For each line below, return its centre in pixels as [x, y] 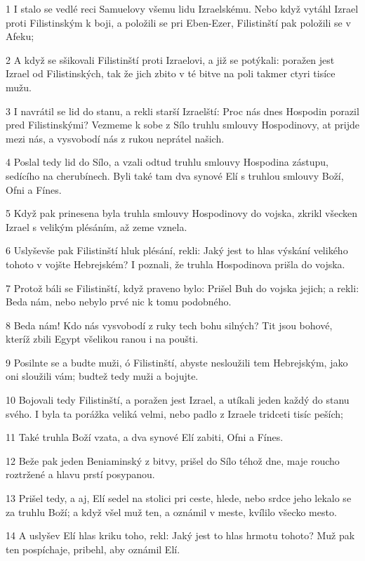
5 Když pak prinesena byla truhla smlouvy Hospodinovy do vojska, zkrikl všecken [182, 213]
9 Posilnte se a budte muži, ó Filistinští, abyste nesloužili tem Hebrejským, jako [177, 362]
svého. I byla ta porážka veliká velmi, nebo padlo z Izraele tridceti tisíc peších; [174, 413]
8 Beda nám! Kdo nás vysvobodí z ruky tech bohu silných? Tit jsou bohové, [169, 325]
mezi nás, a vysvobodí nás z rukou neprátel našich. [115, 138]
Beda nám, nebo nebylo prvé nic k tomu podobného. [119, 302]
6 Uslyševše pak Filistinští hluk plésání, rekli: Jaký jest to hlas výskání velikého [177, 250]
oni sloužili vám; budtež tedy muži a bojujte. [102, 376]
